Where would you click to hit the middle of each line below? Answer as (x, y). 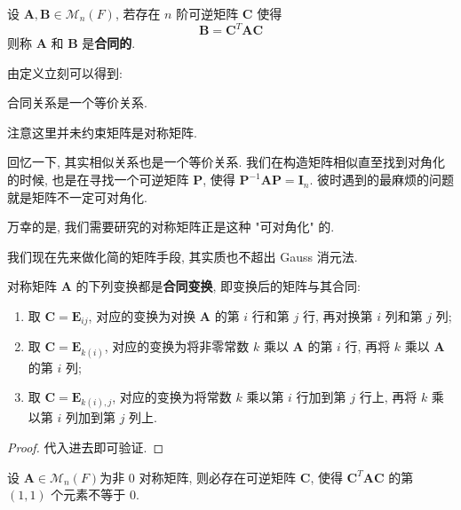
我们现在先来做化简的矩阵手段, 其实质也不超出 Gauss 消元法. (183, 256)
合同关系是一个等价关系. (77, 102)
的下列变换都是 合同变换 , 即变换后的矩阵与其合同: (218, 286)
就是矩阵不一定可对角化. (77, 196)
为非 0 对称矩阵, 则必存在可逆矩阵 (198, 477)
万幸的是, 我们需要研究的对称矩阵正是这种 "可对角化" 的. (171, 227)
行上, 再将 (388, 397)
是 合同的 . (109, 43)
